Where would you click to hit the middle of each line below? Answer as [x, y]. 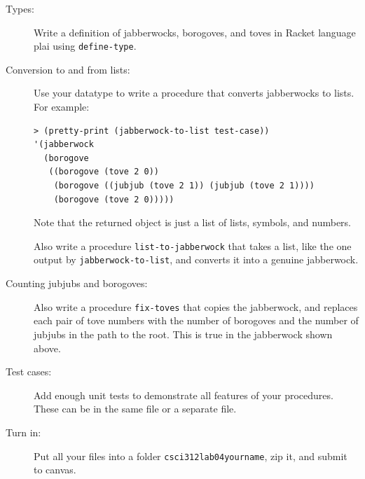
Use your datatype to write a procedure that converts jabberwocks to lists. [194, 93]
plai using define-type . [85, 46]
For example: [62, 107]
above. [47, 348]
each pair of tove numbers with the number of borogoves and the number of [196, 320]
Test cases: [29, 372]
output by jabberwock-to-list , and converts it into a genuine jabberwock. [196, 259]
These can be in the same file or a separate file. [135, 409]
